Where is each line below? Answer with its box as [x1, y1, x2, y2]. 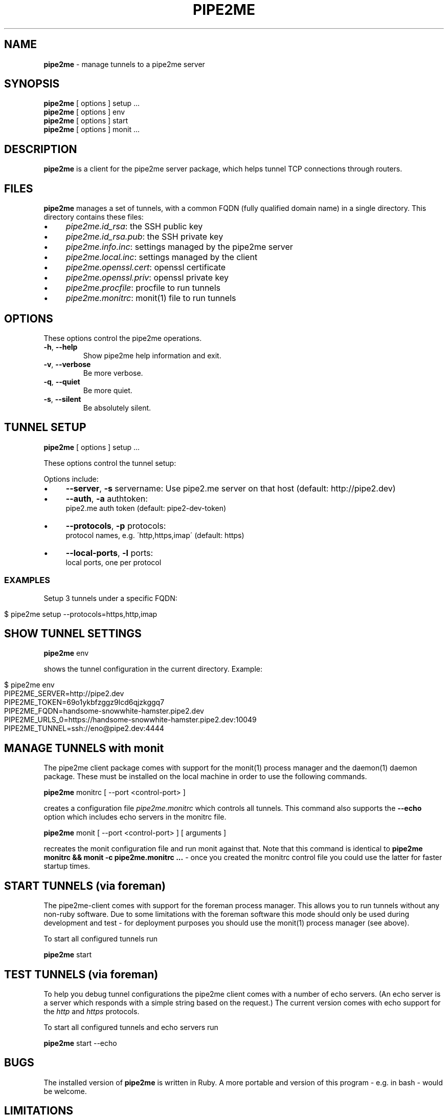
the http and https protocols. [43, 1006, 140, 1016]
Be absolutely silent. [83, 403, 151, 412]
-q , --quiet [43, 377, 80, 386]
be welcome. [43, 1086, 87, 1096]
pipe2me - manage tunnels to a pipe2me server [43, 59, 205, 69]
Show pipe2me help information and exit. [83, 351, 221, 360]
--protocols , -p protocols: [65, 520, 166, 531]
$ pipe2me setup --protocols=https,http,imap [4, 609, 158, 618]
